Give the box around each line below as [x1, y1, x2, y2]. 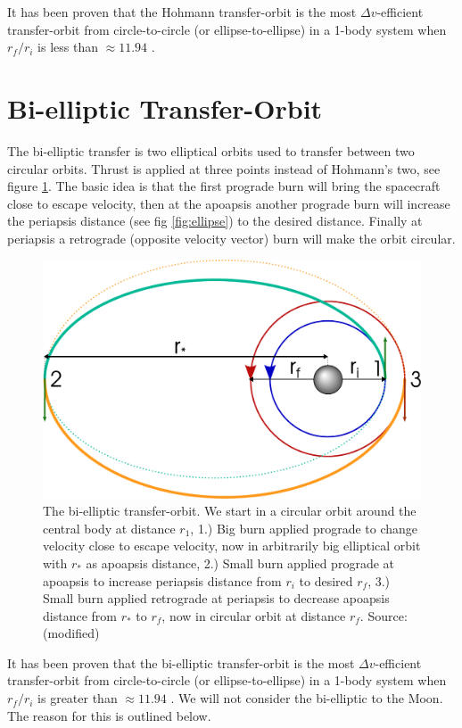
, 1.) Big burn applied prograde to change [190, 518, 418, 537]
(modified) [43, 624, 100, 642]
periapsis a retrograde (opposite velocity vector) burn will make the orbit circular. [7, 228, 456, 247]
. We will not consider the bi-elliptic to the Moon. [170, 689, 443, 707]
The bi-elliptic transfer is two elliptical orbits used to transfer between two [7, 141, 415, 160]
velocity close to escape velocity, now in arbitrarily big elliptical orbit [43, 536, 421, 555]
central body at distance [43, 518, 176, 537]
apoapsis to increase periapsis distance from [43, 571, 282, 590]
